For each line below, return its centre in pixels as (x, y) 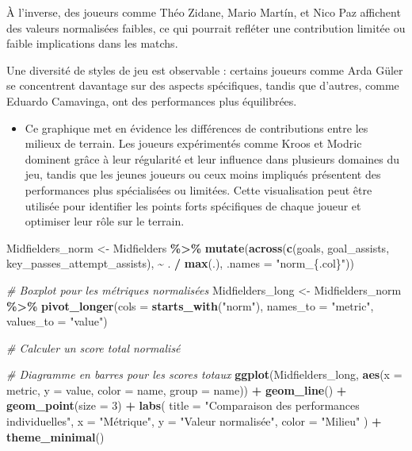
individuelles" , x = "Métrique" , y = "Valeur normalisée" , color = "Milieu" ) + (194, 421)
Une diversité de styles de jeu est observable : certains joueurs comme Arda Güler (205, 69)
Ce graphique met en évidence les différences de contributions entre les (196, 127)
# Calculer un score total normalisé (93, 347)
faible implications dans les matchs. (92, 43)
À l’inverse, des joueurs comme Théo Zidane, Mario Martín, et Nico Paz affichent (204, 12)
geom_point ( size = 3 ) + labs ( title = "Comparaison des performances (183, 405)
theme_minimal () (55, 436)
